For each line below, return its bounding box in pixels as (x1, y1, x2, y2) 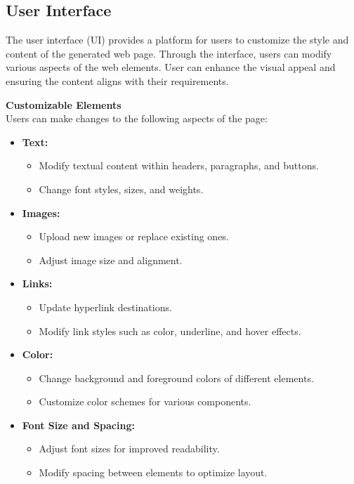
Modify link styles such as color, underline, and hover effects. (39, 323, 301, 338)
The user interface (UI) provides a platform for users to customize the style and (6, 32, 349, 47)
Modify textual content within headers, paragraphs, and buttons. (39, 158, 319, 173)
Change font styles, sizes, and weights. (39, 181, 204, 196)
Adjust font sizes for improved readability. (39, 441, 220, 456)
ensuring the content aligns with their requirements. (6, 73, 229, 88)
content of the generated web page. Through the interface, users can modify (6, 46, 332, 60)
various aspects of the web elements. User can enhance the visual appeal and (6, 60, 336, 74)
